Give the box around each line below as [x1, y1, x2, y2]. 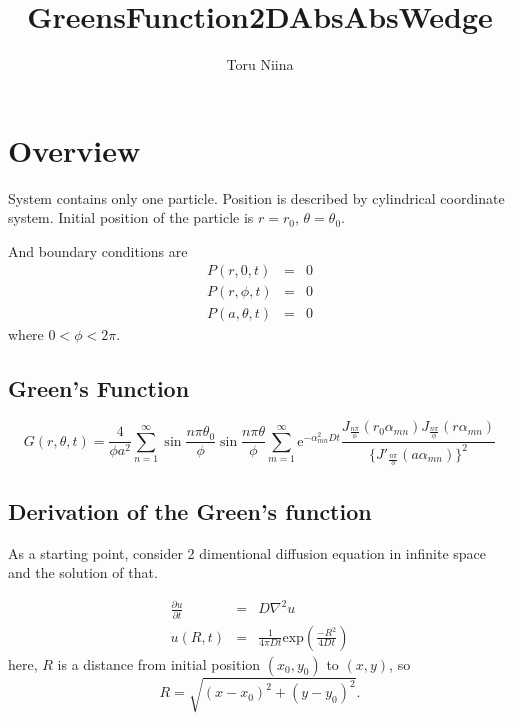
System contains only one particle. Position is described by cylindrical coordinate [8, 187, 505, 208]
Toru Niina [226, 54, 294, 75]
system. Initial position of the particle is [8, 207, 254, 228]
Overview [8, 129, 141, 170]
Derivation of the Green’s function [8, 495, 372, 526]
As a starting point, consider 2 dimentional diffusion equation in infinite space [8, 542, 487, 563]
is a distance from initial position [57, 653, 261, 674]
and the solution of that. [8, 562, 158, 583]
